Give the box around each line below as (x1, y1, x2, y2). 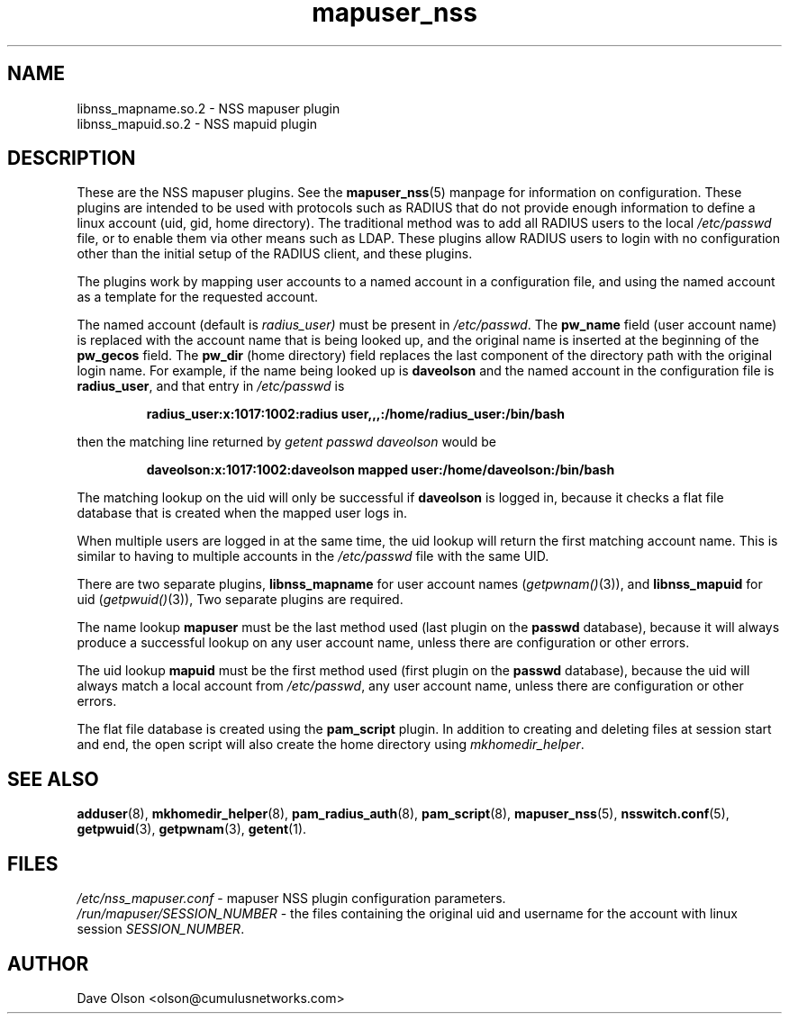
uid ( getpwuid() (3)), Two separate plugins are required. (77, 592, 404, 608)
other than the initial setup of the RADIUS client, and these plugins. (77, 246, 473, 262)
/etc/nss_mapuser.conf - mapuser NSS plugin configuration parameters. (77, 890, 506, 907)
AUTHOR (7, 952, 89, 975)
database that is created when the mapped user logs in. (77, 505, 408, 521)
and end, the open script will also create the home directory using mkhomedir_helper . (77, 736, 585, 753)
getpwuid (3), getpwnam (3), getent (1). (77, 821, 307, 837)
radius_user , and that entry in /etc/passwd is (77, 378, 345, 394)
